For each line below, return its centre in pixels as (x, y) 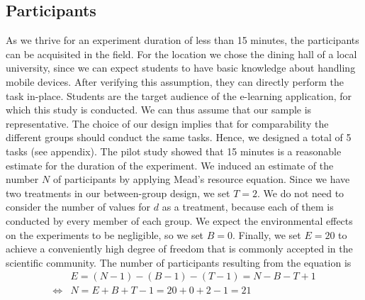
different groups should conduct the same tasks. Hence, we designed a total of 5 (179, 137)
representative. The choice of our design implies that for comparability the (167, 123)
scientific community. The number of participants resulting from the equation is (179, 262)
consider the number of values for (78, 207)
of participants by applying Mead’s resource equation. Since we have (201, 179)
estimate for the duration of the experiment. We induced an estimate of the (170, 165)
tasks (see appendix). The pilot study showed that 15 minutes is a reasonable (174, 151)
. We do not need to (301, 193)
